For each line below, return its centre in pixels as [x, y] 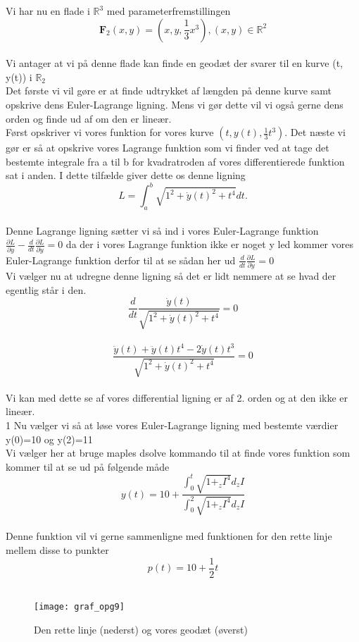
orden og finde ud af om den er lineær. [89, 118]
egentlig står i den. [46, 289]
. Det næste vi [315, 132]
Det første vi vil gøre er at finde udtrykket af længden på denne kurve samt [169, 91]
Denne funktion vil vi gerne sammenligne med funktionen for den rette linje [169, 536]
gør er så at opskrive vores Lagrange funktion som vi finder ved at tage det [168, 148]
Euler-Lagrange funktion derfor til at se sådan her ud [121, 260]
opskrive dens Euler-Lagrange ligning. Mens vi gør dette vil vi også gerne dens [175, 104]
